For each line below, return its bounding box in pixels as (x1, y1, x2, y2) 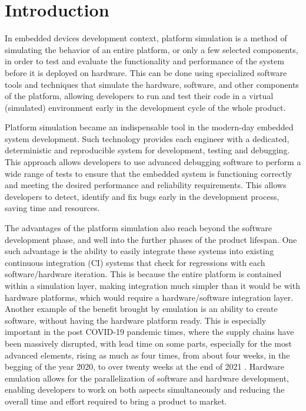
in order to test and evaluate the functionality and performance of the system (5, 55, 284, 67)
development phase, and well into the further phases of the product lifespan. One (5, 233, 297, 245)
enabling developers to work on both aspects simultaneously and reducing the (5, 383, 285, 396)
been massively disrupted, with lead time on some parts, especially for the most (5, 337, 292, 349)
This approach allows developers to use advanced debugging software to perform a (5, 156, 301, 168)
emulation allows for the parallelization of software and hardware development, (5, 371, 289, 384)
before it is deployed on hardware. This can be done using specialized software (5, 66, 287, 78)
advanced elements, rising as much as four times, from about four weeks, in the (5, 348, 290, 361)
